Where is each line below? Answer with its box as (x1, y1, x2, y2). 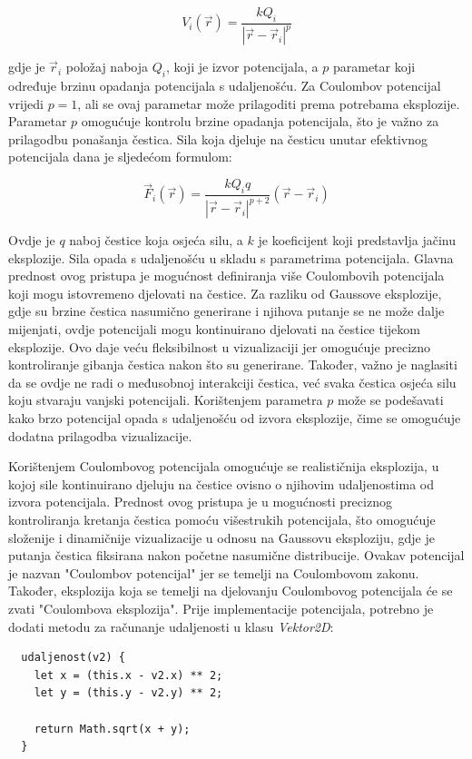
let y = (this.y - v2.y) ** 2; (34, 686, 223, 700)
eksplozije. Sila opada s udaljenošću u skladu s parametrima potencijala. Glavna (8, 248, 454, 267)
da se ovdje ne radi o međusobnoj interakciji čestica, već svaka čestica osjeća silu (8, 372, 457, 391)
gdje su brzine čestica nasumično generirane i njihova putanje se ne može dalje (8, 301, 445, 320)
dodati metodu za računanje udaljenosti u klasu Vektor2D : (8, 616, 334, 636)
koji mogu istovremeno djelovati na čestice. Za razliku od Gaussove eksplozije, (8, 283, 442, 302)
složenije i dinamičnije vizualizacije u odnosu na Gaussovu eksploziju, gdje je (8, 527, 435, 547)
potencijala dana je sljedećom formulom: (8, 147, 232, 166)
